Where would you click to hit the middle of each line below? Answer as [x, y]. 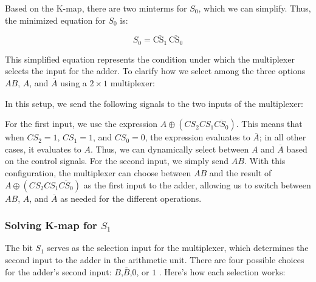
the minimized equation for [55, 20]
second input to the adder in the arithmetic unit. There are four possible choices [155, 260]
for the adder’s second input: [58, 271]
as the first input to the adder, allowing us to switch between [197, 184]
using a [74, 83]
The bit [19, 248]
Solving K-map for [51, 225]
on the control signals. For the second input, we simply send [117, 161]
